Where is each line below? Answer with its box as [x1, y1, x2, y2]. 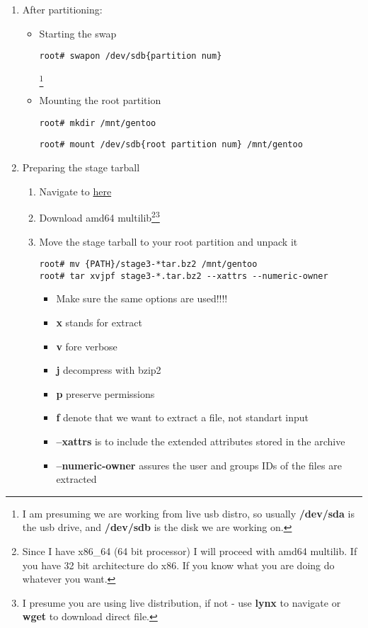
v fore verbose [56, 338, 117, 353]
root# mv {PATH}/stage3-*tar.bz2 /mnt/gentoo [39, 259, 258, 270]
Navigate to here [39, 183, 112, 198]
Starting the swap [39, 25, 117, 40]
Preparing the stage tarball [22, 160, 140, 175]
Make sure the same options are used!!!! [56, 291, 228, 306]
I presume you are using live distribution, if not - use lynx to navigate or [22, 595, 341, 610]
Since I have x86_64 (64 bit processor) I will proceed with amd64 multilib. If [22, 543, 357, 558]
